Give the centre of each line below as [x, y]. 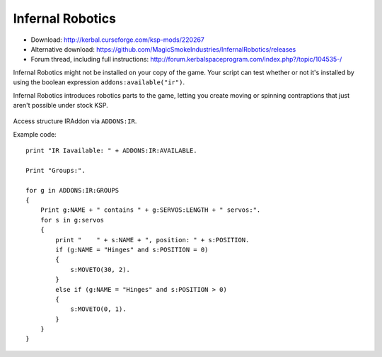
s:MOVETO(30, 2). [100, 270]
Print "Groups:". [56, 170]
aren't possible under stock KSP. [61, 105]
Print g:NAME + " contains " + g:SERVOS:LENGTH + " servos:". [150, 210]
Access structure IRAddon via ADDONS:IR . [75, 121]
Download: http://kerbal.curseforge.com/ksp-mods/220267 [118, 40]
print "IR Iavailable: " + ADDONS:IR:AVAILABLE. [111, 151]
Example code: [35, 134]
